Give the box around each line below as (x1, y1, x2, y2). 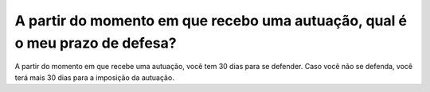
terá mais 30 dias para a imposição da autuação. (14, 72, 174, 82)
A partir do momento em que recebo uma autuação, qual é (14, 12, 408, 29)
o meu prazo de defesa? (14, 34, 177, 52)
